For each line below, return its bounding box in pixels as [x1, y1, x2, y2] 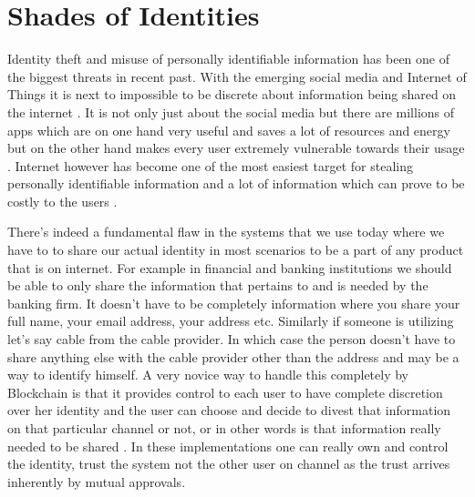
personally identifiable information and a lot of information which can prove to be [7, 174, 465, 193]
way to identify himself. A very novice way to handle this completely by [7, 365, 409, 384]
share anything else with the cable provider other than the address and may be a [7, 347, 460, 366]
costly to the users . [7, 191, 118, 210]
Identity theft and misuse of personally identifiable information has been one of [7, 49, 449, 68]
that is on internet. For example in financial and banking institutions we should [7, 258, 452, 277]
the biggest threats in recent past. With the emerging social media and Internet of [7, 66, 467, 86]
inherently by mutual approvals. [7, 472, 186, 491]
